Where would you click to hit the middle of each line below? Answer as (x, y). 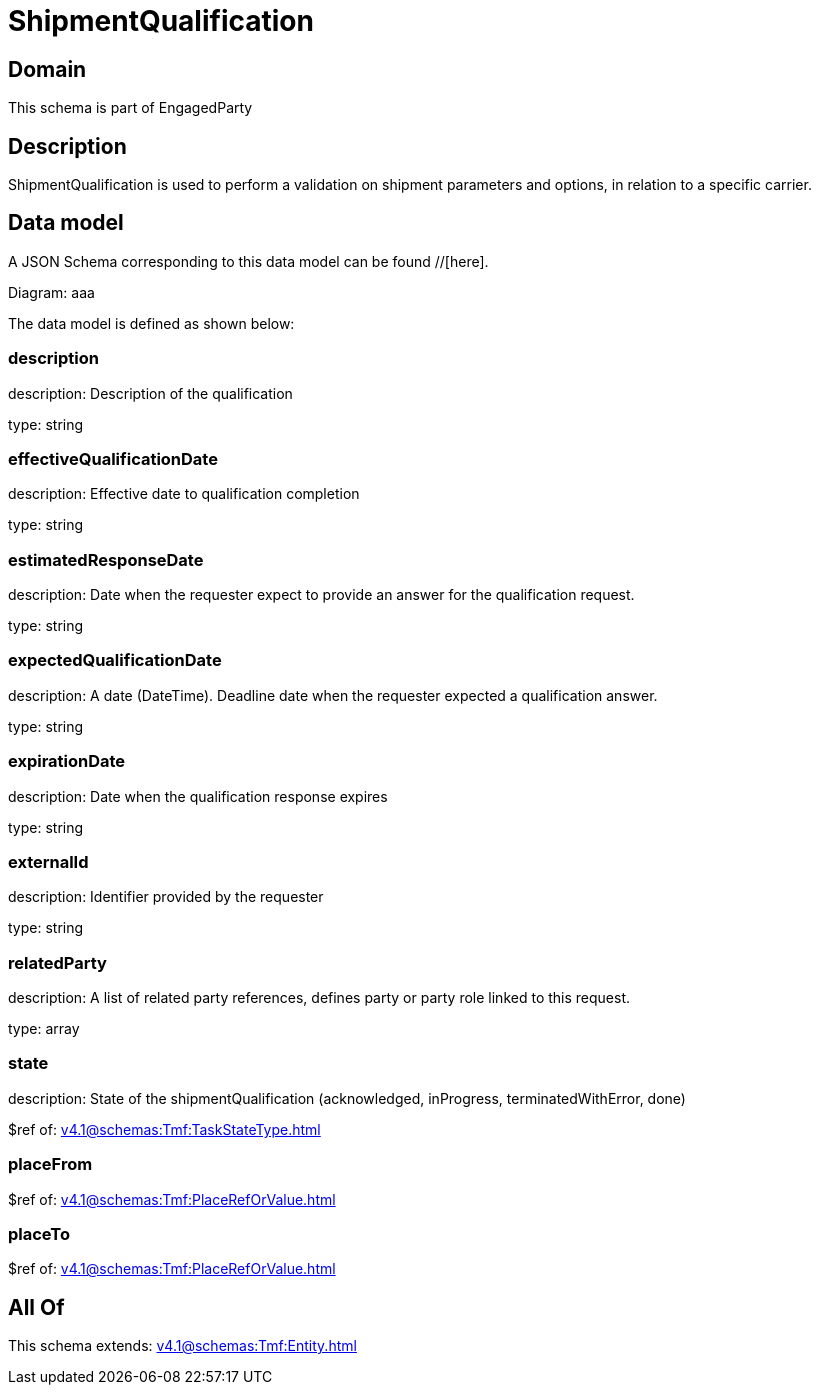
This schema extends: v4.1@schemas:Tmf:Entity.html (182, 1346)
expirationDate (67, 761)
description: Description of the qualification (150, 393)
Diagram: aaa (51, 292)
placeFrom (50, 1164)
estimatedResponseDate (106, 559)
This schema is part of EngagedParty (130, 108)
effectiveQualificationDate (113, 458)
